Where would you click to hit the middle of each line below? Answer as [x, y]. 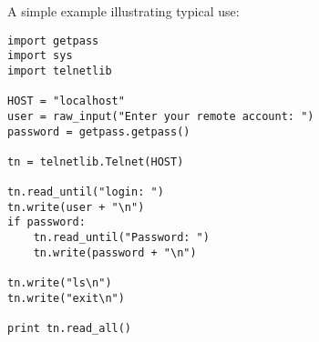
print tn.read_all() [70, 329]
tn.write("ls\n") [60, 283]
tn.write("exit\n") [66, 298]
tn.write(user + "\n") [76, 207]
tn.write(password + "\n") [115, 252]
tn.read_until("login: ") [86, 192]
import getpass [53, 40]
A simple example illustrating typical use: [123, 11]
